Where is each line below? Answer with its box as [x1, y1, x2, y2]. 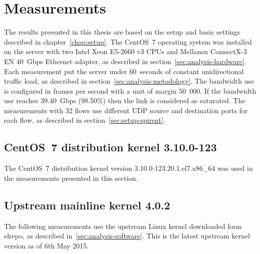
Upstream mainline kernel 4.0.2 [4, 197, 170, 212]
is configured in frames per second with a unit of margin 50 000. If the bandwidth [4, 85, 256, 96]
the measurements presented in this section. [4, 172, 138, 183]
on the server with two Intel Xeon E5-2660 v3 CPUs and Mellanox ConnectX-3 [4, 46, 247, 57]
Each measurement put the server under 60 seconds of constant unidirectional [4, 66, 244, 76]
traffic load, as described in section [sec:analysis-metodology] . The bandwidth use [4, 76, 254, 86]
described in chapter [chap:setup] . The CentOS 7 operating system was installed [4, 36, 252, 47]
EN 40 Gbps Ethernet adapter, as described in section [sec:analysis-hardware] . [4, 56, 246, 66]
